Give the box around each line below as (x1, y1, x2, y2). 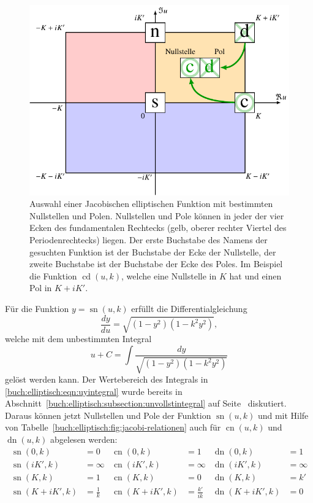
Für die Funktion (5, 302, 69, 315)
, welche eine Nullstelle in (121, 269, 217, 282)
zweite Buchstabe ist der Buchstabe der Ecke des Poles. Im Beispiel (29, 257, 283, 270)
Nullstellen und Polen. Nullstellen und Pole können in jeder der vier (29, 209, 284, 222)
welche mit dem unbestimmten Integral (5, 332, 152, 345)
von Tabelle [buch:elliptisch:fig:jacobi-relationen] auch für (5, 421, 221, 434)
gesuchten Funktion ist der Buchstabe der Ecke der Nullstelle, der (29, 245, 276, 258)
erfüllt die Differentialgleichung (131, 302, 247, 315)
